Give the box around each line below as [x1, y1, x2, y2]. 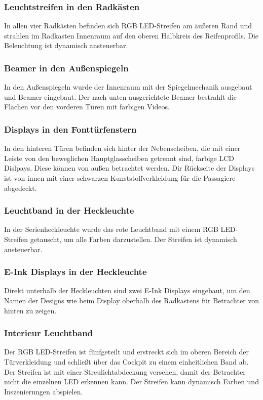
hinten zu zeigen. [4, 305, 57, 315]
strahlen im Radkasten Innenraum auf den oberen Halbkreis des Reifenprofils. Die [4, 30, 259, 41]
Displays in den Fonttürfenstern [4, 123, 137, 135]
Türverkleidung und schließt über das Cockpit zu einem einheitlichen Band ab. [4, 356, 249, 367]
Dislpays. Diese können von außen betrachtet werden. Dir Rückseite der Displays [4, 163, 255, 173]
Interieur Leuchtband [4, 327, 93, 339]
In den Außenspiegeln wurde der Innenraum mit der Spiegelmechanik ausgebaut [4, 82, 252, 92]
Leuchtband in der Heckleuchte [4, 204, 134, 217]
